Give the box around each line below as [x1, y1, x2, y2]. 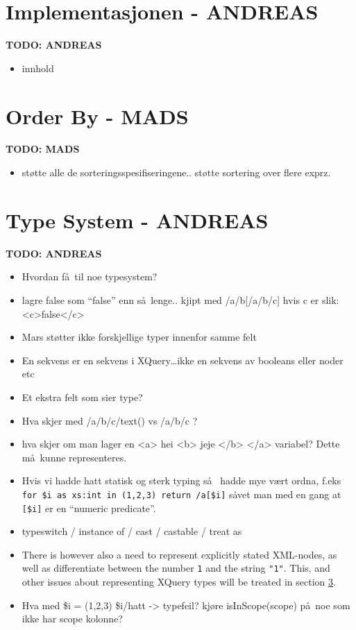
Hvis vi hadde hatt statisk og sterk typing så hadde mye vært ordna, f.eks [22, 473, 341, 488]
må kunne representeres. [22, 450, 127, 464]
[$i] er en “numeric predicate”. [22, 500, 156, 515]
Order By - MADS [6, 101, 189, 130]
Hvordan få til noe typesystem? [22, 269, 158, 284]
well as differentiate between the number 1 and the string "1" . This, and [22, 561, 330, 575]
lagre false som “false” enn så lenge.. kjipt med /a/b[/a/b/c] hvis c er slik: [22, 292, 339, 307]
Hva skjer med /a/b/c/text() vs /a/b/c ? [22, 413, 198, 427]
